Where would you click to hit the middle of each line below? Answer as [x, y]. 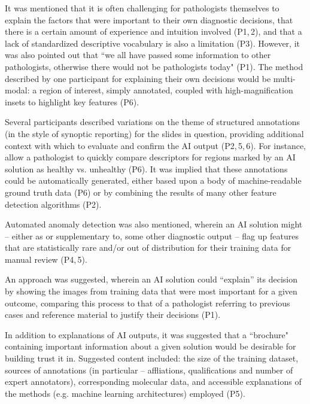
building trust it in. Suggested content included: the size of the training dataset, [152, 358]
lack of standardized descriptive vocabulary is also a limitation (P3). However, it [152, 43]
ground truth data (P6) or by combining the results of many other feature [141, 192]
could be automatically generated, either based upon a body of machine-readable [153, 180]
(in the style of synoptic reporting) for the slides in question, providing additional [154, 133]
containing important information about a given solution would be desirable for [151, 346]
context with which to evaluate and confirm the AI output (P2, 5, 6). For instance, [156, 145]
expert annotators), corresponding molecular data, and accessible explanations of [153, 382]
